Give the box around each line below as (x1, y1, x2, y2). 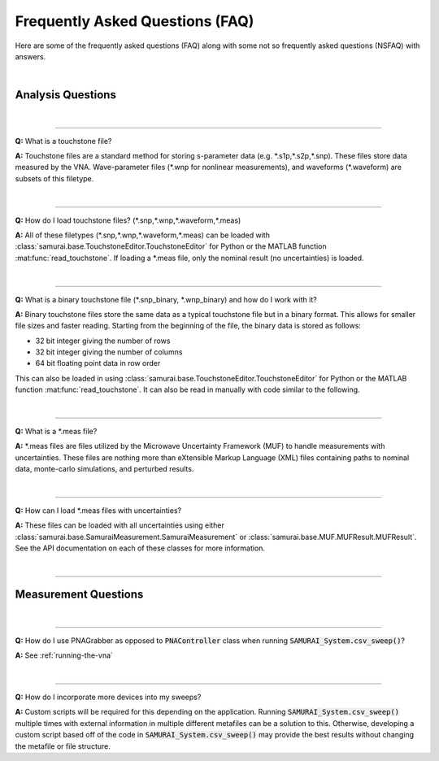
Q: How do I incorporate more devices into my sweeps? (15, 692, 202, 702)
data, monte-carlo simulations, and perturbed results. (15, 464, 194, 474)
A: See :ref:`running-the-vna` (15, 650, 114, 660)
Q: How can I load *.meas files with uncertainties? (15, 506, 182, 515)
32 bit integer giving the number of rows (35, 336, 171, 346)
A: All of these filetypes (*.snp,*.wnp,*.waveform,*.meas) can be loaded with (15, 230, 270, 240)
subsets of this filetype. (15, 173, 94, 183)
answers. (15, 51, 46, 61)
